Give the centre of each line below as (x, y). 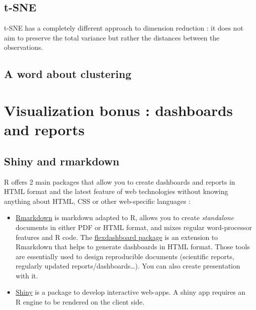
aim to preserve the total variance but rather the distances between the (112, 37)
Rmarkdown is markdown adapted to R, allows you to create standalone (125, 217)
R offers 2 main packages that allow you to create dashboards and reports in (120, 181)
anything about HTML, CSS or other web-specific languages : (97, 201)
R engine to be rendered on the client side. (80, 302)
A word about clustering (68, 74)
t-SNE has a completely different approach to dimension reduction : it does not (124, 28)
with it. (27, 275)
